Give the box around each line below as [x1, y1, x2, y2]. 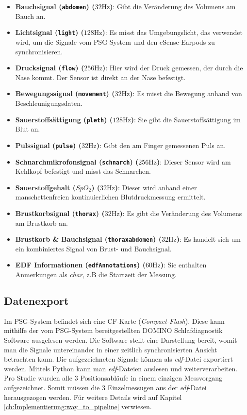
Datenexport [4, 293, 69, 308]
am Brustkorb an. [15, 217, 68, 228]
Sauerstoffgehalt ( [15, 182, 76, 192]
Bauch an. [15, 11, 46, 21]
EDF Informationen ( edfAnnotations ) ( [15, 260, 146, 270]
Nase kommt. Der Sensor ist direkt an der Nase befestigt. [15, 72, 186, 82]
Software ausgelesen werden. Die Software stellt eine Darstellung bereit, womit [4, 335, 237, 345]
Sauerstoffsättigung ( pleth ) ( [15, 114, 113, 124]
